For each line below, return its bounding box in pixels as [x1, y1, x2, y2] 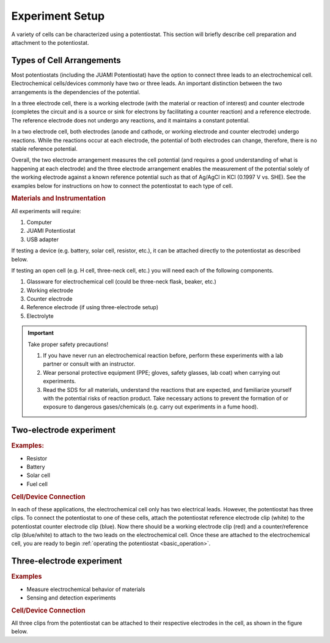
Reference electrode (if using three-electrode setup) [26, 304, 159, 311]
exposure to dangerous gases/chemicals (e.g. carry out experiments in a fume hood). [43, 403, 258, 410]
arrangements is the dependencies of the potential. [11, 88, 141, 96]
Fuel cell [26, 480, 48, 487]
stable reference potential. [11, 145, 78, 152]
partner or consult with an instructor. [43, 360, 136, 367]
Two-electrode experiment [11, 425, 116, 435]
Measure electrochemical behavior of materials [26, 585, 145, 593]
